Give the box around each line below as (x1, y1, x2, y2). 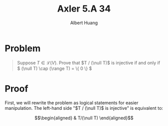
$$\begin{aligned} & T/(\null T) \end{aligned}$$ (34, 114, 134, 121)
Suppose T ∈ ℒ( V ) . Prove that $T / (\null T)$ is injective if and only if (17, 59, 160, 66)
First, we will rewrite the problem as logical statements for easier (5, 99, 139, 106)
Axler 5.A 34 (57, 3, 111, 15)
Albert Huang (70, 20, 98, 26)
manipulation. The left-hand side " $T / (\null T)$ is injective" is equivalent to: (5, 105, 163, 111)
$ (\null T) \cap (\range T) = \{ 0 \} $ (17, 65, 92, 71)
